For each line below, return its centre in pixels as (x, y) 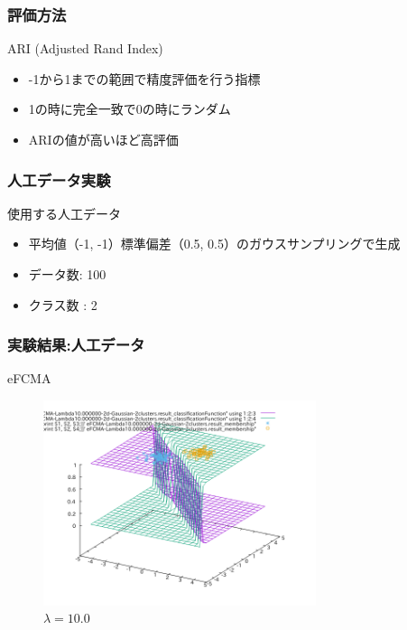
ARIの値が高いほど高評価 (103, 139)
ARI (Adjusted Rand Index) (85, 48)
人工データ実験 (59, 179)
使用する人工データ (64, 213)
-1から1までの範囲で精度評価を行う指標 (144, 78)
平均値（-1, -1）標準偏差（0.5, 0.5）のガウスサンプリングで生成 (214, 244)
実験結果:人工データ (76, 345)
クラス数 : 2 (63, 304)
